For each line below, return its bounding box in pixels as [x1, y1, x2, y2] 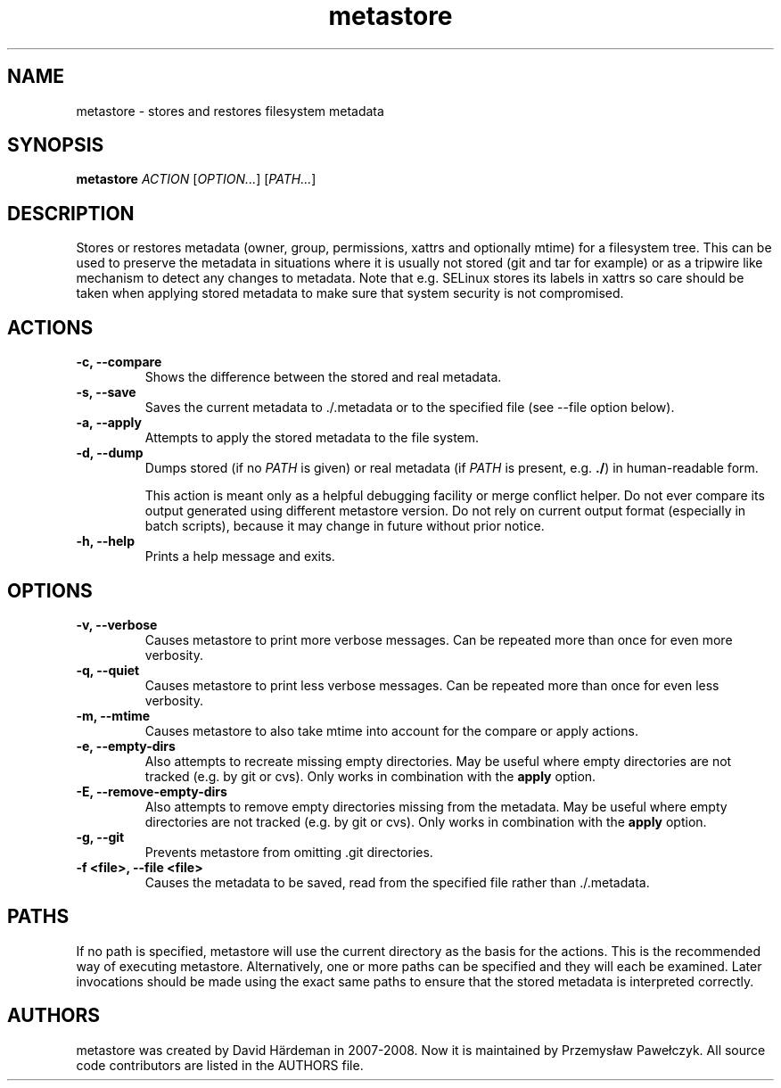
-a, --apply [76, 415, 142, 431]
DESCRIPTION [7, 202, 135, 225]
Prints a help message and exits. [144, 548, 335, 565]
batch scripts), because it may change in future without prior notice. [144, 518, 545, 534]
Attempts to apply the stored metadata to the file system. [144, 430, 480, 446]
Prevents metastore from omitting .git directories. [144, 844, 433, 860]
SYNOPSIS [7, 134, 104, 157]
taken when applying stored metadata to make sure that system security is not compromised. [76, 285, 624, 301]
